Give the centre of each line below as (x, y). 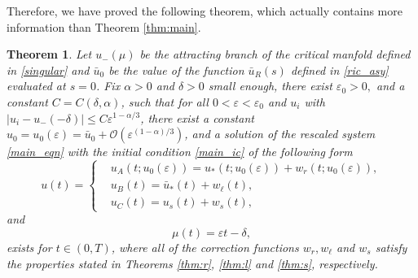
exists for (29, 247)
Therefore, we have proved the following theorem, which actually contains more (205, 11)
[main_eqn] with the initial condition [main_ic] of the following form (180, 152)
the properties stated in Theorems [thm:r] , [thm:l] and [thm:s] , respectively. (192, 263)
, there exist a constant (197, 117)
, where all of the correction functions (205, 247)
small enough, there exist (270, 86)
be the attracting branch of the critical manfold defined (275, 54)
